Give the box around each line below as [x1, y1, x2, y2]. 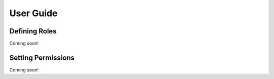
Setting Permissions [9, 53, 75, 62]
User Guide [9, 8, 58, 19]
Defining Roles [9, 27, 57, 35]
